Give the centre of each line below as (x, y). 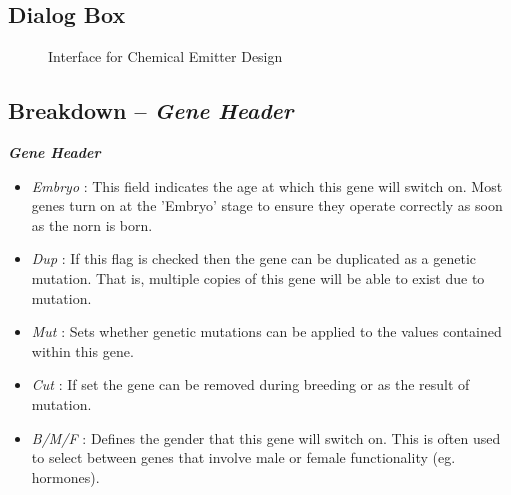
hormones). (65, 476)
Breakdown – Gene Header (151, 110)
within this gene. (82, 350)
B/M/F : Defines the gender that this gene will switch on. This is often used (266, 437)
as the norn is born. (92, 224)
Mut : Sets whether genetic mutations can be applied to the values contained (266, 331)
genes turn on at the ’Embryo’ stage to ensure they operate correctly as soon (267, 205)
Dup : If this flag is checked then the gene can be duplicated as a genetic (254, 258)
